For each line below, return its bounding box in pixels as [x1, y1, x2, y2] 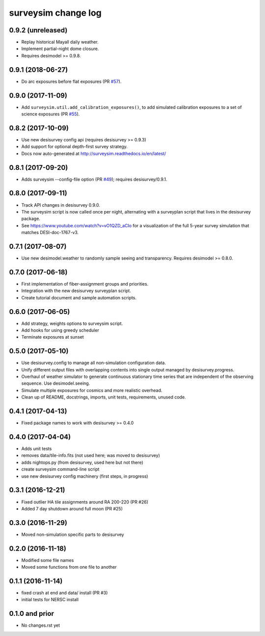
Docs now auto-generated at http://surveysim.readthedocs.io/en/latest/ [21, 150, 166, 157]
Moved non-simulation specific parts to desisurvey [21, 531, 125, 537]
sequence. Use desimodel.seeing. [21, 380, 90, 386]
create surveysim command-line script [21, 466, 100, 472]
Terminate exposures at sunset [21, 334, 84, 340]
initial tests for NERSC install [21, 597, 79, 603]
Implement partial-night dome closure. [21, 46, 99, 52]
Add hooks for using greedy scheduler [21, 327, 99, 333]
